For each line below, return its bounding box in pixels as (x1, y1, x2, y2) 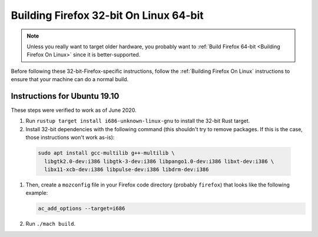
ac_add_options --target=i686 (38, 205, 125, 212)
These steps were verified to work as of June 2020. (11, 106, 137, 114)
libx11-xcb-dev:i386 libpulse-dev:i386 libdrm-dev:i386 (44, 166, 209, 173)
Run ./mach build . (25, 221, 76, 228)
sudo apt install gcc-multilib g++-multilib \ (38, 150, 175, 156)
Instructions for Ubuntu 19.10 (11, 91, 120, 101)
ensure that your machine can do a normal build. (11, 76, 129, 83)
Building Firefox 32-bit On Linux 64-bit (11, 9, 204, 22)
